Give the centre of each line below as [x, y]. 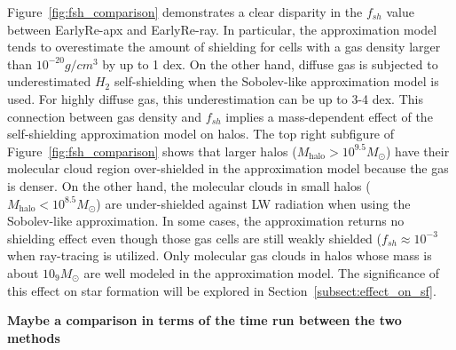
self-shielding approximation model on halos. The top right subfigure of [201, 134]
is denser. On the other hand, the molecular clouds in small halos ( [189, 185]
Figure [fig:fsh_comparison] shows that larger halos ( [152, 151]
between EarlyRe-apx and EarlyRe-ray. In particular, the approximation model [222, 29]
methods [34, 337]
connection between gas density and [105, 116]
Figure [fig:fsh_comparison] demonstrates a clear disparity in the [185, 12]
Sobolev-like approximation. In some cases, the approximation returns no [206, 221]
